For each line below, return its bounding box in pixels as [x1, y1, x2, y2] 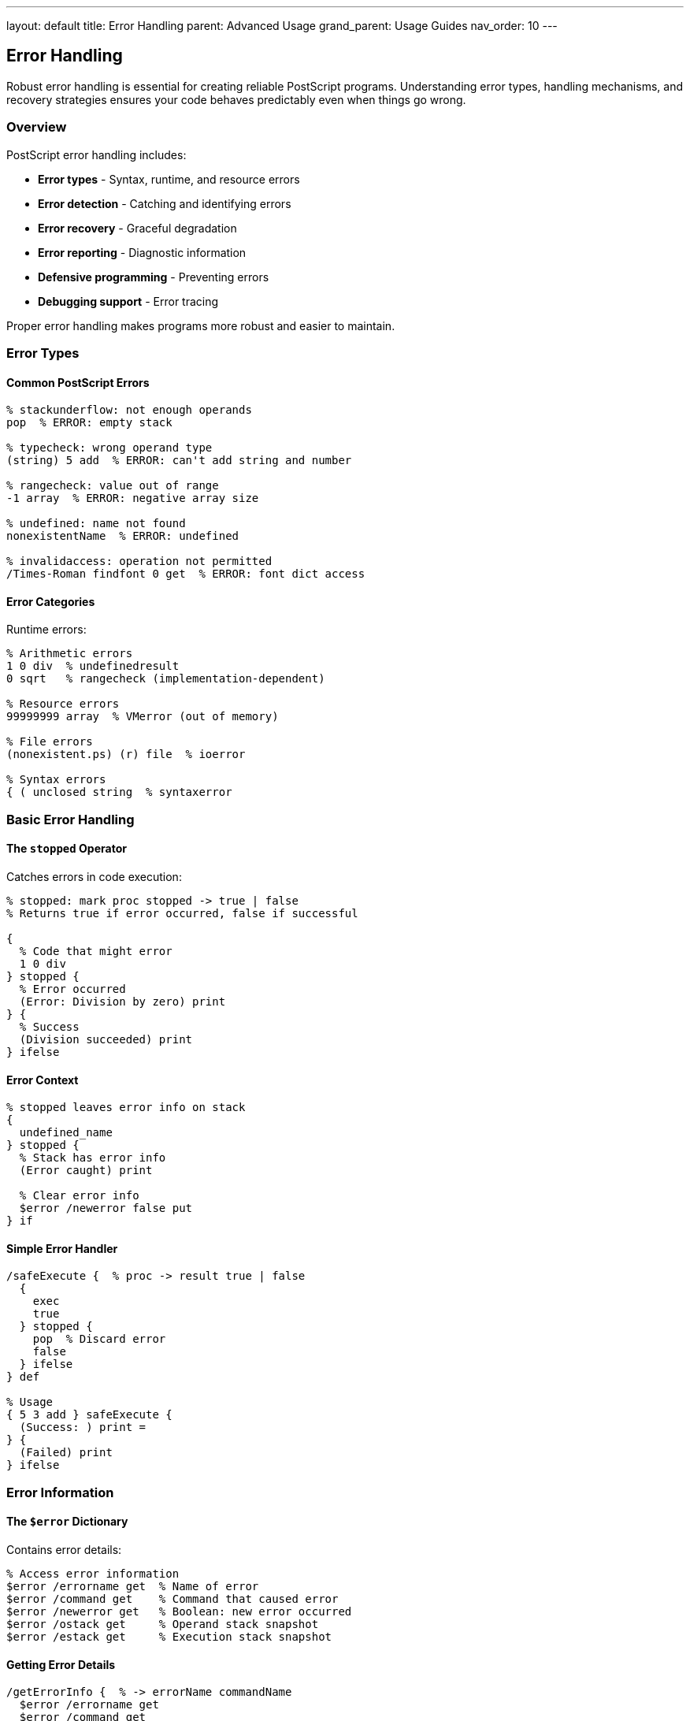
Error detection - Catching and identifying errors [38, 196, 291, 210]
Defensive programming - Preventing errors [38, 269, 269, 284]
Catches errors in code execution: [6, 870, 182, 883]
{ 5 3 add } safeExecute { [6, 1408, 172, 1422]
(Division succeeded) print [19, 1033, 193, 1046]
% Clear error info [19, 1189, 139, 1202]
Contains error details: [6, 1543, 122, 1557]
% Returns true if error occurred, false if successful [6, 907, 358, 920]
